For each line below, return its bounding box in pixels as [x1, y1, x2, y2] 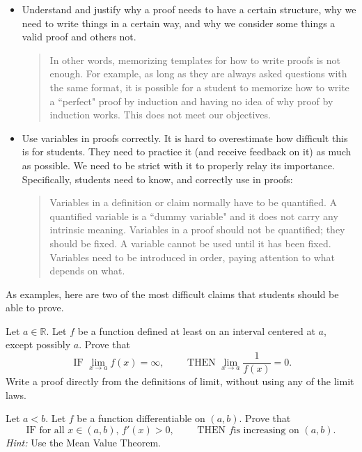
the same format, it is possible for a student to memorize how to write [49, 79, 349, 94]
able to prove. [6, 300, 64, 315]
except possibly [6, 337, 71, 352]
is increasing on [233, 425, 299, 435]
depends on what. [49, 263, 125, 278]
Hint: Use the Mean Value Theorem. [6, 435, 161, 449]
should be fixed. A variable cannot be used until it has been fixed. [49, 235, 331, 250]
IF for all [26, 425, 65, 435]
